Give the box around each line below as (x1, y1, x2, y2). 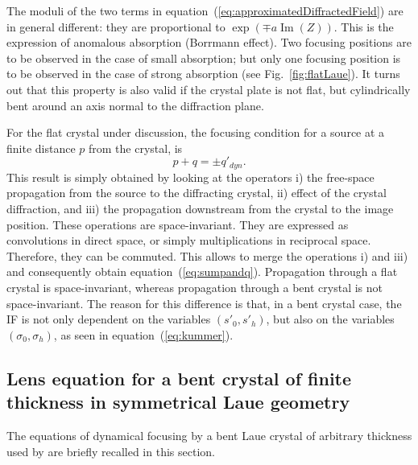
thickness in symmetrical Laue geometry (6, 389, 350, 414)
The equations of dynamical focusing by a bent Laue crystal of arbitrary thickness (6, 426, 412, 443)
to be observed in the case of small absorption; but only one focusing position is (6, 49, 401, 66)
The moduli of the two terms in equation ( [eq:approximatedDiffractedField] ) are (6, 2, 404, 19)
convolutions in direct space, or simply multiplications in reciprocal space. (6, 232, 371, 249)
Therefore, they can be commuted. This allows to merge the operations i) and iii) (6, 247, 408, 264)
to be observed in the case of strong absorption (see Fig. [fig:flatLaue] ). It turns (6, 65, 400, 82)
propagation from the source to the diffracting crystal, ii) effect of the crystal (6, 184, 387, 201)
